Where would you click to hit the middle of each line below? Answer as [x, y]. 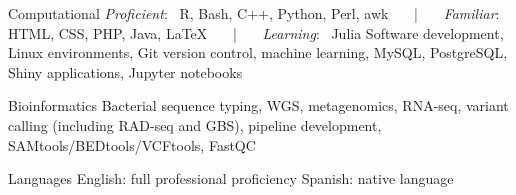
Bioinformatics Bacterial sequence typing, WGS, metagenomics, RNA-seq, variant [258, 105]
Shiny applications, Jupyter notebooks [125, 71]
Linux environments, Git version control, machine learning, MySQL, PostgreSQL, [258, 52]
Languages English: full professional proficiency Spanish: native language [231, 178]
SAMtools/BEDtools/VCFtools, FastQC [132, 144]
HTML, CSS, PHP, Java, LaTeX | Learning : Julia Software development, [256, 32]
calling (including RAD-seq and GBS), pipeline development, [195, 124]
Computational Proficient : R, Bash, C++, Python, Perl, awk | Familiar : [254, 13]
